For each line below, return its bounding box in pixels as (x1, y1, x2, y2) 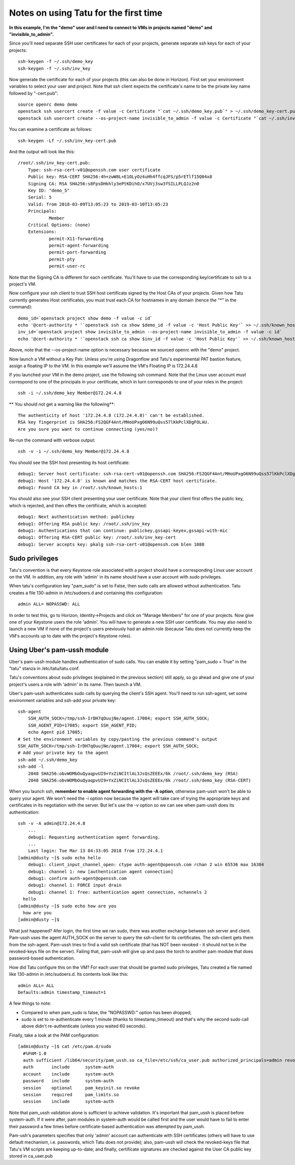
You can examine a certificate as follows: (9, 126, 92, 132)
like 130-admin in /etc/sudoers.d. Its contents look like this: (9, 971, 129, 977)
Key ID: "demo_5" (28, 187, 70, 193)
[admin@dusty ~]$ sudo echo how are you (18, 903, 117, 909)
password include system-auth (23, 1078, 114, 1084)
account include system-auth (23, 1071, 114, 1077)
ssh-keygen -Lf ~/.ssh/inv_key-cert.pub (18, 138, 117, 144)
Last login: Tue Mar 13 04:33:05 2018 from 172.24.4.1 (28, 848, 163, 854)
